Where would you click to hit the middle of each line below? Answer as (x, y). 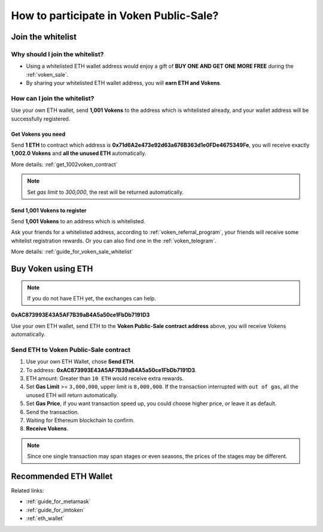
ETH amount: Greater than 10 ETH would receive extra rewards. (105, 379)
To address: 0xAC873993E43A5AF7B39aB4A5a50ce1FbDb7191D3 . (111, 370)
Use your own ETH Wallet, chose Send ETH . (80, 361)
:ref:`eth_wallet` (45, 518)
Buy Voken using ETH (52, 268)
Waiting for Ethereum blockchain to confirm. (80, 420)
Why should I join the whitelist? (57, 54)
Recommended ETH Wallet (62, 476)
